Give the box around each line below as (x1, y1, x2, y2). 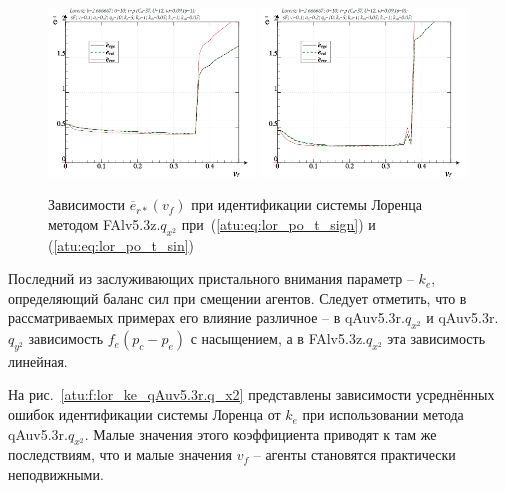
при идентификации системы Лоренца (191, 194, 423, 215)
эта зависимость (387, 328, 486, 349)
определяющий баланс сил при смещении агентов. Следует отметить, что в (8, 287, 467, 308)
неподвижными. (8, 464, 104, 485)
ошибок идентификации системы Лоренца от (8, 404, 281, 425)
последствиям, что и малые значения (8, 444, 232, 465)
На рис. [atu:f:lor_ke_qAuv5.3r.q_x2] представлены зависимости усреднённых (8, 384, 495, 405)
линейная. (8, 350, 68, 371)
